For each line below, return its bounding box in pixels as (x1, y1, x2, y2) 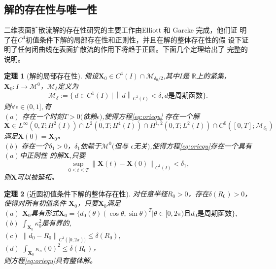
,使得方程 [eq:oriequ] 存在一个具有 (150, 140, 252, 151)
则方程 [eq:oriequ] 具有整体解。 (4, 255, 97, 266)
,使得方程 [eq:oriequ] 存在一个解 (102, 111, 200, 121)
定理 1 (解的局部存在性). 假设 (4, 70, 99, 80)
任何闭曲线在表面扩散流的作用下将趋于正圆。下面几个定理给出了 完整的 (17, 44, 248, 54)
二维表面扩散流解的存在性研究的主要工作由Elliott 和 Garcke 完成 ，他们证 (4, 25, 238, 35)
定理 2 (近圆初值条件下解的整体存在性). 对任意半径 (4, 188, 168, 198)
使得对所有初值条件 (4, 198, 66, 208)
